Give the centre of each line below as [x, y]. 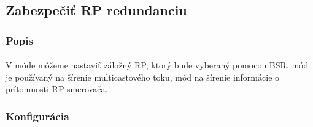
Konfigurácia [38, 116]
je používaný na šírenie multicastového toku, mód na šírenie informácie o [143, 77]
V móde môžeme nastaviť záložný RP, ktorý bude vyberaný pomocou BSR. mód [157, 65]
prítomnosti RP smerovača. [57, 89]
